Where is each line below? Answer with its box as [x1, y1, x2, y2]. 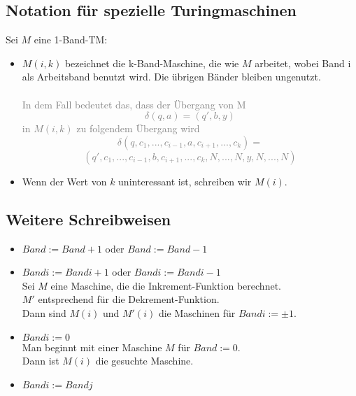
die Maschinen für [158, 305, 236, 320]
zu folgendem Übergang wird [76, 121, 200, 136]
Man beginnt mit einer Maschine [22, 339, 162, 354]
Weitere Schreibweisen [6, 208, 171, 229]
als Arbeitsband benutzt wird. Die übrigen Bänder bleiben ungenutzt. [22, 69, 321, 84]
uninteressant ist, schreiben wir [118, 174, 252, 188]
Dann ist [22, 353, 59, 368]
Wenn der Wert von [22, 174, 107, 188]
